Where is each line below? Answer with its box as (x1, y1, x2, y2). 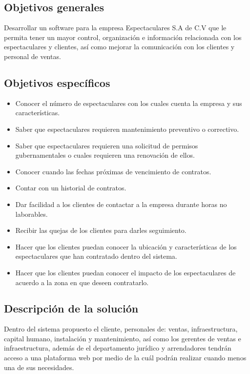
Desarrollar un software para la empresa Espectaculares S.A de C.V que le (4, 22, 227, 33)
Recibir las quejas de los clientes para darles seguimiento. (15, 225, 187, 235)
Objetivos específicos (4, 75, 110, 90)
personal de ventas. (4, 51, 61, 61)
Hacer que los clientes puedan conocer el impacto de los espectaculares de (15, 267, 236, 277)
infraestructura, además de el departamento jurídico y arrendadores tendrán (4, 343, 231, 353)
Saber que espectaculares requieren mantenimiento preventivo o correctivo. (15, 124, 239, 134)
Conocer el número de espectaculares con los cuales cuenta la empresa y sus (15, 98, 242, 108)
